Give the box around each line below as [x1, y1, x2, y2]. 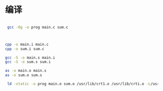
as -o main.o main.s [5, 68, 47, 73]
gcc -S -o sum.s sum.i [5, 60, 51, 65]
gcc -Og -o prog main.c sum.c [7, 25, 68, 29]
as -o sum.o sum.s [5, 73, 42, 78]
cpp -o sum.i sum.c [5, 46, 45, 51]
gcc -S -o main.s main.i [5, 55, 55, 60]
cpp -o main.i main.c [5, 42, 49, 47]
